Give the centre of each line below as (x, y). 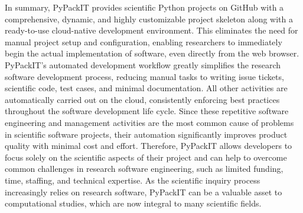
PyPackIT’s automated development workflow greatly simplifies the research (143, 64)
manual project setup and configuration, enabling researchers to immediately (144, 41)
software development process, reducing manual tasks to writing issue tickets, (144, 76)
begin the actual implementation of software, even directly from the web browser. (152, 53)
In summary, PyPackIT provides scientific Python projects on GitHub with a (144, 7)
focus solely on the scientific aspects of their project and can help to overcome (146, 157)
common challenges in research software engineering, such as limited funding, (144, 169)
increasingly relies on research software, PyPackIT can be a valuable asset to (144, 192)
